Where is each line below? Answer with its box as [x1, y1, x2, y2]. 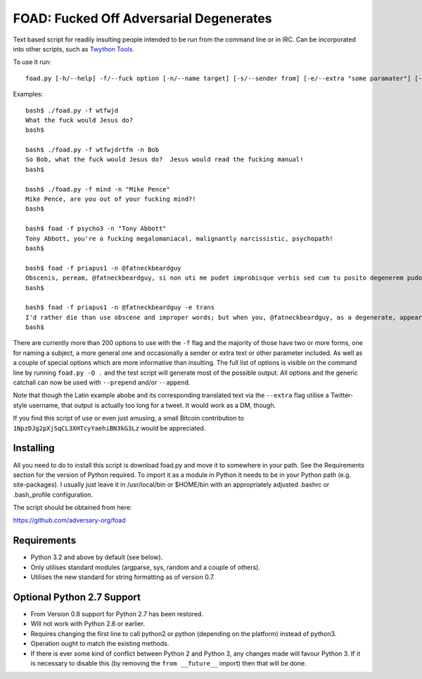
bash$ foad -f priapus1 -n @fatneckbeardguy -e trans [25, 304, 215, 311]
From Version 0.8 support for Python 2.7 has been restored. [30, 610, 204, 618]
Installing [13, 442, 56, 454]
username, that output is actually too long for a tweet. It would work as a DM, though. [28, 401, 276, 409]
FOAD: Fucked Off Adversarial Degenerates [13, 11, 272, 26]
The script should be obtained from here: [13, 504, 132, 512]
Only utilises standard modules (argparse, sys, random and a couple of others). [30, 563, 260, 571]
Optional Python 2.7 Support [13, 591, 141, 603]
